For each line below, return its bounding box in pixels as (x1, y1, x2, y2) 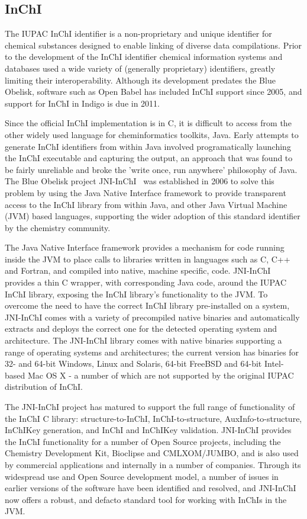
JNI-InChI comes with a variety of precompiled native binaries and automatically (5, 310, 300, 323)
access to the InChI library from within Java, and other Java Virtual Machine (5, 198, 287, 210)
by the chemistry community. (5, 221, 111, 233)
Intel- (264, 357, 284, 370)
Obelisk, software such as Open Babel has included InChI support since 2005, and (5, 85, 302, 98)
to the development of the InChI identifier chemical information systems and (5, 50, 283, 63)
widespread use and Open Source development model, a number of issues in (5, 470, 279, 482)
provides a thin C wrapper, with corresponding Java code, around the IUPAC (5, 276, 287, 289)
